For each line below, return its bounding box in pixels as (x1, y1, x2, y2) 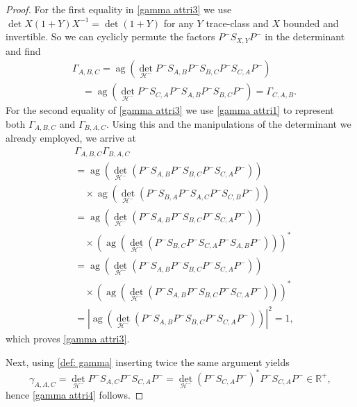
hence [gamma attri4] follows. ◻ (6, 388, 144, 402)
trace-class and (206, 15, 269, 30)
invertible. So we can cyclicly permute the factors (6, 29, 215, 44)
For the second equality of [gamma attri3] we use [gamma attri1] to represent (6, 103, 334, 117)
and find (6, 43, 41, 58)
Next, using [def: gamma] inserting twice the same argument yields (6, 354, 290, 369)
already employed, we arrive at (6, 131, 136, 145)
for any (163, 15, 194, 30)
